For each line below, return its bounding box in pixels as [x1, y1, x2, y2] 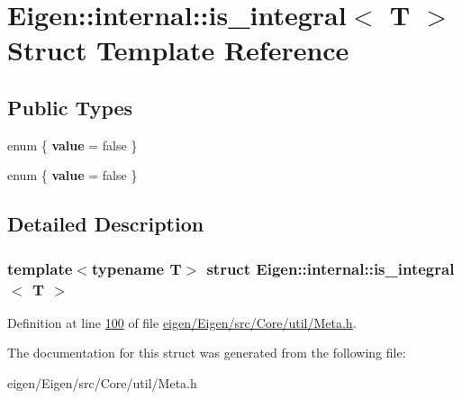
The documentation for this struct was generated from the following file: [7, 343, 406, 362]
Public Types [7, 93, 133, 121]
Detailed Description [7, 210, 204, 238]
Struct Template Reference [7, 32, 349, 68]
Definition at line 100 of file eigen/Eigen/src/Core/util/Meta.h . [7, 313, 357, 331]
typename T [91, 257, 182, 279]
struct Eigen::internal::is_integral [206, 257, 455, 279]
